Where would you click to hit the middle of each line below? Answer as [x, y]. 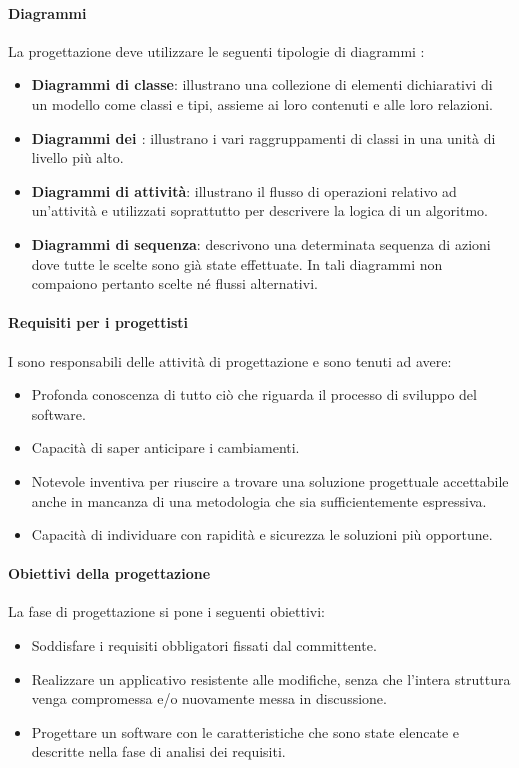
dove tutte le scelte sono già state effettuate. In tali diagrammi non [237, 263]
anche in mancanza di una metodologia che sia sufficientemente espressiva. [259, 500]
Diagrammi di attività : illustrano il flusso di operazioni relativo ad [244, 190]
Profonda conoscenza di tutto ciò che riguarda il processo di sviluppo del [254, 394]
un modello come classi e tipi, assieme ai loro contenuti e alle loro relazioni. [262, 103]
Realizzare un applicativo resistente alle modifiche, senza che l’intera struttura [271, 678]
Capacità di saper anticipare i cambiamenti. [165, 447]
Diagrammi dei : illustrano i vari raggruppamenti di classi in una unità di [263, 137]
